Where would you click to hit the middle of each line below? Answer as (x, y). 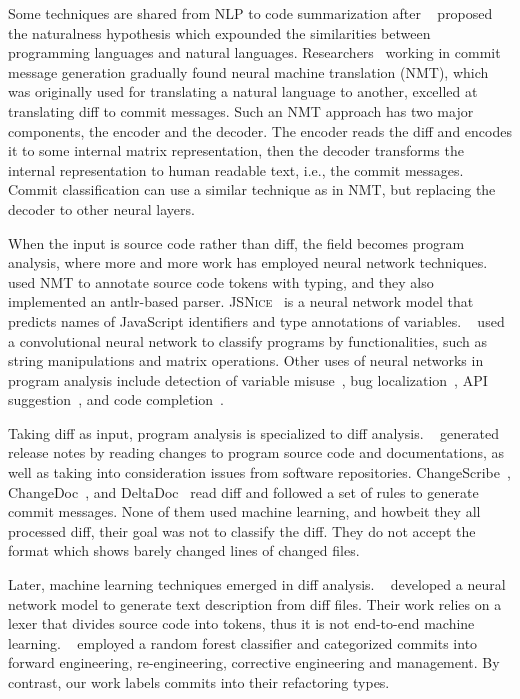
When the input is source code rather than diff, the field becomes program (236, 242)
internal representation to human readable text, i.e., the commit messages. (236, 169)
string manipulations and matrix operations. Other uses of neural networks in (246, 360)
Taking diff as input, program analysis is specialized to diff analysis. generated (254, 432)
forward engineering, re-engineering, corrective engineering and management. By (254, 662)
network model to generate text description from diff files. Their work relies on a (255, 603)
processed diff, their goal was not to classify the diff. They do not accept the (242, 530)
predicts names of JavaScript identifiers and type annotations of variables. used (256, 320)
